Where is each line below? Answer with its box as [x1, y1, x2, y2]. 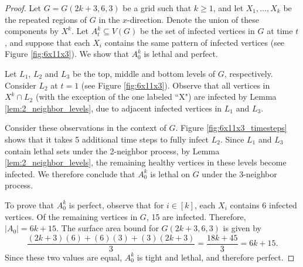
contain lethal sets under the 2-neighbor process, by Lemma [5, 144, 220, 157]
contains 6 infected [230, 198, 297, 211]
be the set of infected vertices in [140, 25, 255, 37]
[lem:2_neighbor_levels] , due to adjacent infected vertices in [5, 102, 222, 114]
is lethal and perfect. [144, 48, 218, 60]
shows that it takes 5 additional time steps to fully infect [5, 133, 209, 145]
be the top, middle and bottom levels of [72, 67, 216, 79]
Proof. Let [5, 2, 41, 13]
